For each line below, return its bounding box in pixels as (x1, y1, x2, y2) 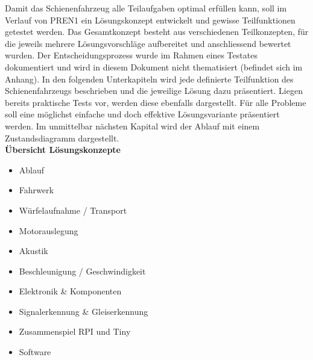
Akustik (19, 244, 48, 257)
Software (19, 346, 51, 358)
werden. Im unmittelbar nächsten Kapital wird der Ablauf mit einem (5, 119, 260, 132)
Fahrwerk (19, 184, 54, 196)
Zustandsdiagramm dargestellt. (5, 131, 119, 144)
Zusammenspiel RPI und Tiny (19, 325, 131, 338)
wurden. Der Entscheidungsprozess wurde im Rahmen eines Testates (5, 49, 258, 61)
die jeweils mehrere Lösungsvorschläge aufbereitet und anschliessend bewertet (5, 37, 291, 49)
